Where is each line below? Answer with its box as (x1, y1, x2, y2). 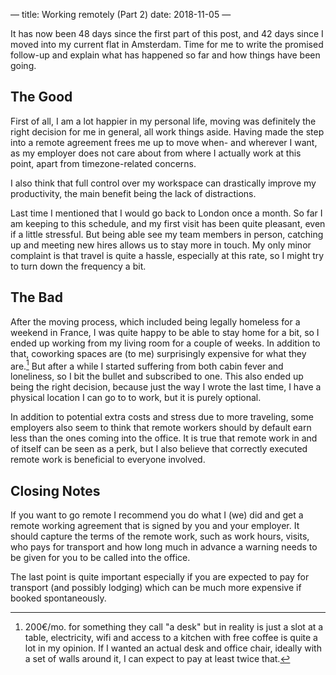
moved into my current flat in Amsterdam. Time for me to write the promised (10, 39, 324, 50)
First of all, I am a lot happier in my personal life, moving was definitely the (10, 115, 317, 127)
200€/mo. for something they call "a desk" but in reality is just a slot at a (24, 621, 324, 633)
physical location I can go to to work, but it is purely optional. (10, 392, 262, 404)
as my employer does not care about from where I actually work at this (10, 147, 302, 159)
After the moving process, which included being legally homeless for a (10, 315, 301, 328)
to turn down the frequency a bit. (10, 260, 147, 272)
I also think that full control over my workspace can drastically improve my (10, 177, 317, 189)
